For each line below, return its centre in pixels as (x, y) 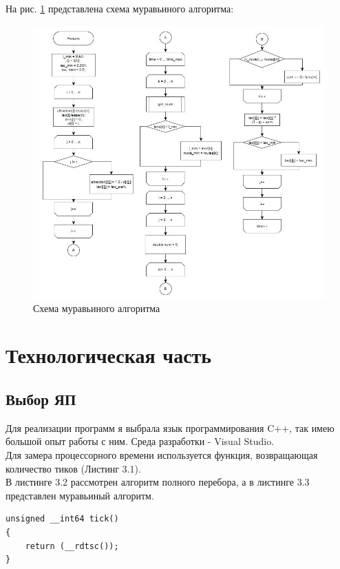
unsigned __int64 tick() (62, 519)
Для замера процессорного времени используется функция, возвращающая (162, 455)
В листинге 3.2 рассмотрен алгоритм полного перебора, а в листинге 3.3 (158, 482)
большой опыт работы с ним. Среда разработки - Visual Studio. (140, 441)
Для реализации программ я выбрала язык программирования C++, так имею (170, 427)
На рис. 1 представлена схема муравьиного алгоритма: (120, 8)
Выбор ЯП (41, 399)
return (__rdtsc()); (72, 546)
